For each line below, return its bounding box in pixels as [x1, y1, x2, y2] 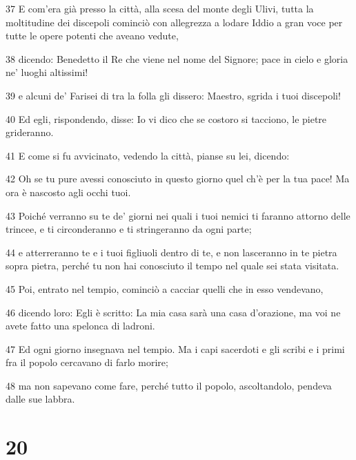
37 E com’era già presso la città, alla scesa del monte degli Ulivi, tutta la [6, 1, 314, 15]
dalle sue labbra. [6, 392, 75, 406]
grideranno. [6, 125, 54, 140]
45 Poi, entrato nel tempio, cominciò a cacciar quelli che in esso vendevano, [6, 281, 324, 296]
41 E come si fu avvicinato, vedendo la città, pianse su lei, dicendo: [6, 148, 290, 162]
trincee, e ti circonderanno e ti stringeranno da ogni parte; [6, 222, 252, 236]
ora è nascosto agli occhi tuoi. [6, 184, 131, 199]
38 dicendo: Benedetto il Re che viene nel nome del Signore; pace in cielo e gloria [6, 51, 348, 66]
